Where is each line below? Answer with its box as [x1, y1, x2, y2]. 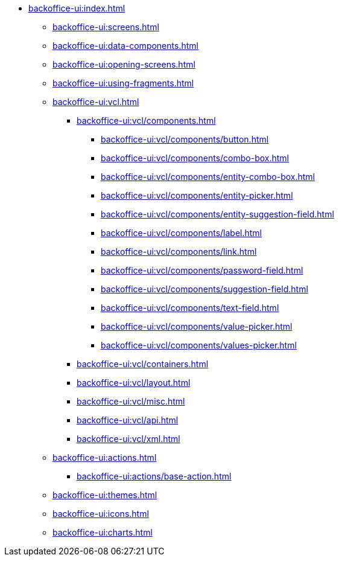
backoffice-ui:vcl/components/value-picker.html [101, 321, 293, 332]
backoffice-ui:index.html [28, 3, 125, 13]
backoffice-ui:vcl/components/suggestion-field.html [101, 284, 308, 294]
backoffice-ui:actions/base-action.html [77, 471, 232, 481]
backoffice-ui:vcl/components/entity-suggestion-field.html [101, 209, 334, 219]
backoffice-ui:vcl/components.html [77, 115, 216, 126]
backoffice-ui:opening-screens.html [52, 59, 195, 69]
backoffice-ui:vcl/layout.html [77, 377, 191, 388]
